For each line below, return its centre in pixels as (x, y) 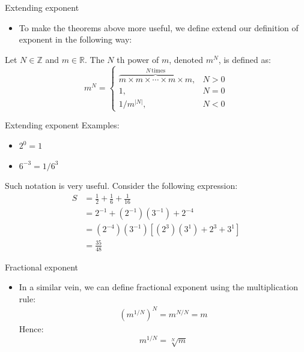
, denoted (186, 59)
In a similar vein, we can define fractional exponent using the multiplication (158, 287)
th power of (138, 59)
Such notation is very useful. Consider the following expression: (121, 186)
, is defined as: (245, 59)
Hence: (31, 328)
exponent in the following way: (75, 39)
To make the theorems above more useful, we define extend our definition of (159, 27)
